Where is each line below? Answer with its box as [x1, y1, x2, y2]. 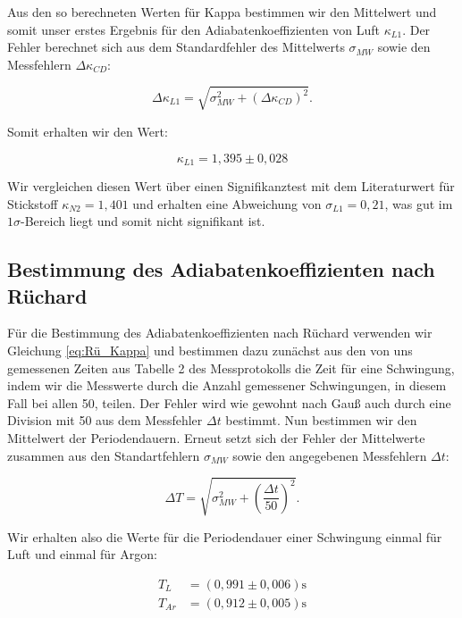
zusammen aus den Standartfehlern [7, 446, 200, 464]
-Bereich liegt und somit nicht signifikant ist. [21, 212, 265, 230]
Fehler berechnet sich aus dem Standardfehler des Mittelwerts [7, 38, 345, 56]
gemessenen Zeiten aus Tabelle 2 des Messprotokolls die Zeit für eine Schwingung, [7, 358, 455, 377]
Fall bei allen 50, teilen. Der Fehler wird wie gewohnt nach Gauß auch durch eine [7, 393, 451, 412]
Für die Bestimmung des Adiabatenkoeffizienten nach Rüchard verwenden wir [7, 323, 433, 342]
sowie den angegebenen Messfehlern [232, 446, 427, 464]
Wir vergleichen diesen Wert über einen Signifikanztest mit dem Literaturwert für [7, 176, 455, 195]
